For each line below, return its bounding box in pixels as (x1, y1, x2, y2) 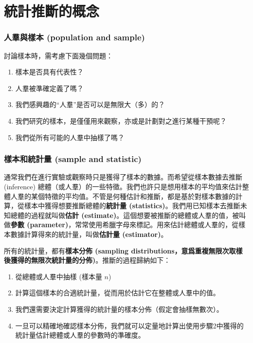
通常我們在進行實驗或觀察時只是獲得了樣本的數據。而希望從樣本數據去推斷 (4, 172, 242, 182)
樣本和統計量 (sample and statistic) (4, 153, 142, 165)
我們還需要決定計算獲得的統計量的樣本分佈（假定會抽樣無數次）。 (15, 304, 223, 314)
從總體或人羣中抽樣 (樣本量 (15, 271, 102, 281)
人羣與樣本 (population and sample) (4, 31, 145, 43)
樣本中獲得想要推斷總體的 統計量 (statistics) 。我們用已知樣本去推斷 (24, 200, 240, 211)
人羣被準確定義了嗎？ (15, 83, 84, 93)
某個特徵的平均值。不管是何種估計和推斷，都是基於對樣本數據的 (31, 191, 235, 201)
